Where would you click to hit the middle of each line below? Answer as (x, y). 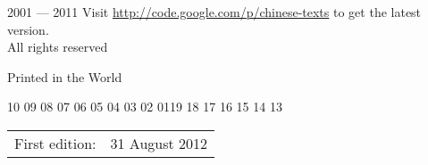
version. (28, 29)
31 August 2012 (159, 143)
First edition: (55, 143)
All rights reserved (58, 47)
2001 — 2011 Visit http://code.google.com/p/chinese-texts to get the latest (214, 12)
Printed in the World (65, 76)
